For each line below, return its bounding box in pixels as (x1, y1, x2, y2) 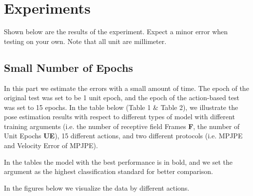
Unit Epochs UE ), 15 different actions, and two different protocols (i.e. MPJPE (4, 131, 243, 141)
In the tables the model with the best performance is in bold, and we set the (4, 156, 233, 167)
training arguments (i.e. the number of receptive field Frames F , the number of (4, 121, 240, 131)
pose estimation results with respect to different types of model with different (4, 111, 235, 122)
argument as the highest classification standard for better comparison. (4, 166, 213, 176)
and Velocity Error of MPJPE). (4, 140, 98, 151)
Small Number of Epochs (4, 60, 133, 75)
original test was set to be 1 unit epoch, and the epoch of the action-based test (4, 92, 239, 103)
